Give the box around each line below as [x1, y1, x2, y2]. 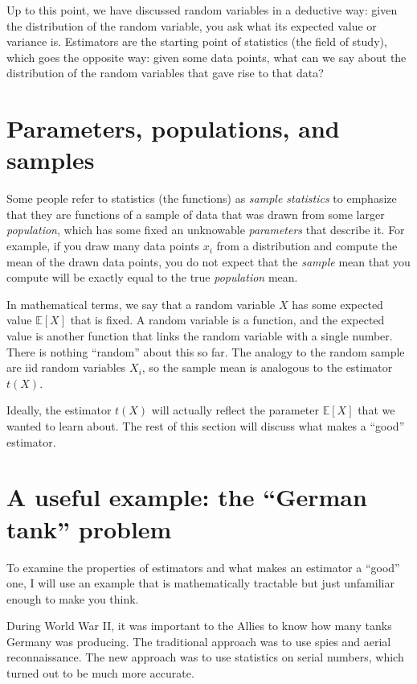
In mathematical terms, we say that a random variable [6, 295, 276, 312]
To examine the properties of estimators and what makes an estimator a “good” [6, 558, 400, 575]
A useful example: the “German [6, 480, 367, 513]
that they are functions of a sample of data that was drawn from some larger [6, 205, 385, 222]
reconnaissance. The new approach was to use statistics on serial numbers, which [6, 649, 404, 665]
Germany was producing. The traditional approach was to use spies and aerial [6, 632, 391, 649]
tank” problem [6, 512, 172, 545]
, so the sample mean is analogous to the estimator [141, 359, 393, 376]
